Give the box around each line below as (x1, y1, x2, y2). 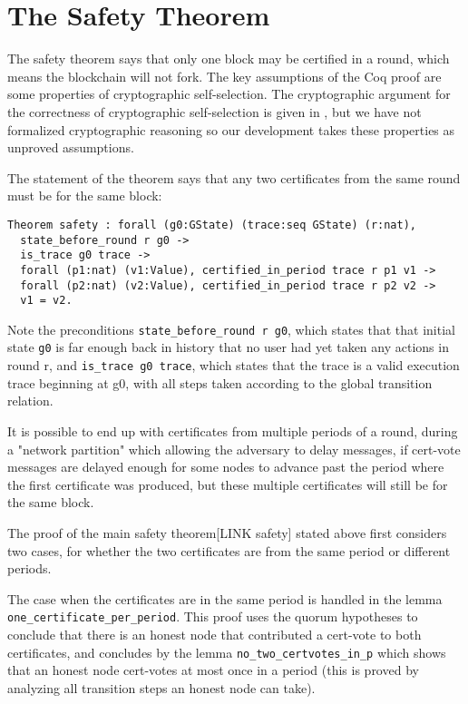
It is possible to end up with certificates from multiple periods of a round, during (7, 421, 458, 440)
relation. (7, 391, 54, 410)
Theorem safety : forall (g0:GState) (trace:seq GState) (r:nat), (7, 218, 417, 231)
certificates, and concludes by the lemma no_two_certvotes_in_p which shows (7, 642, 446, 661)
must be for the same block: (7, 186, 162, 205)
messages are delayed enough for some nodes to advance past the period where (7, 457, 444, 476)
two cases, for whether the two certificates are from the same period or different (7, 541, 451, 560)
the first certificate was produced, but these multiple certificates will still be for (7, 474, 448, 494)
